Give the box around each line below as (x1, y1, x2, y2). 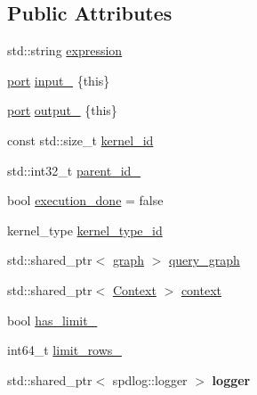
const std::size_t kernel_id (7, 130, 154, 149)
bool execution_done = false (7, 191, 164, 210)
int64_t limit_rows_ (7, 341, 122, 359)
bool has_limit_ (7, 310, 98, 329)
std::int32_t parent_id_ (7, 160, 141, 179)
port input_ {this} (7, 70, 110, 89)
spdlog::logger (112, 370, 188, 389)
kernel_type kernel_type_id (7, 220, 163, 239)
